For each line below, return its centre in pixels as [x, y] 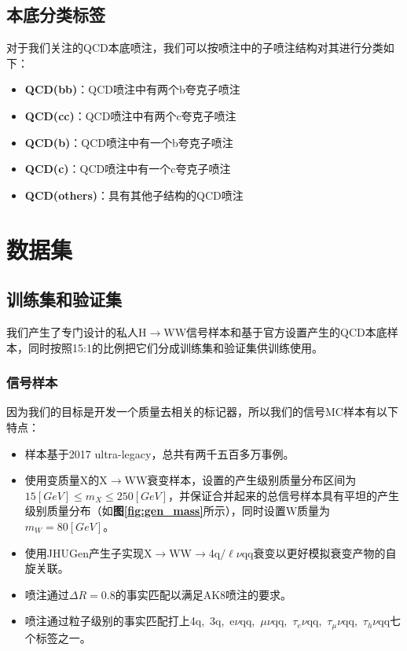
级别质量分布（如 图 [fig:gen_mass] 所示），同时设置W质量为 [178, 511]
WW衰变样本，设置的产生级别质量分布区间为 [240, 480]
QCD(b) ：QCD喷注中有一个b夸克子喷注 [129, 142]
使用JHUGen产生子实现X [88, 552]
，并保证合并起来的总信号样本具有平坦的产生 [284, 495]
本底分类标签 [56, 15]
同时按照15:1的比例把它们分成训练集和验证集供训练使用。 [175, 347]
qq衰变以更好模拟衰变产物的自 [319, 552]
